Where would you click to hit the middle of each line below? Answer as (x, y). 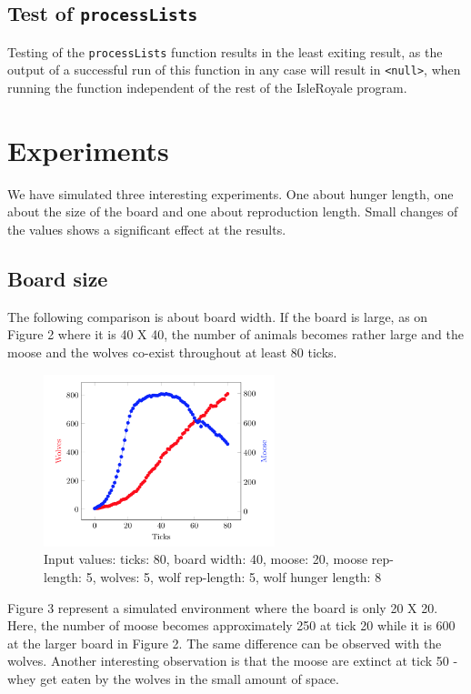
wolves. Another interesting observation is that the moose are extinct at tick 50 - (233, 661)
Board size (58, 278)
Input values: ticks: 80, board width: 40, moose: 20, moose (206, 559)
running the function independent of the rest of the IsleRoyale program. (207, 88)
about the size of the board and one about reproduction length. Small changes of (233, 211)
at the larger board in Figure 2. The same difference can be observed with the (225, 643)
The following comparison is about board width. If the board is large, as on (218, 316)
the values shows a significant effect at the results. (147, 229)
